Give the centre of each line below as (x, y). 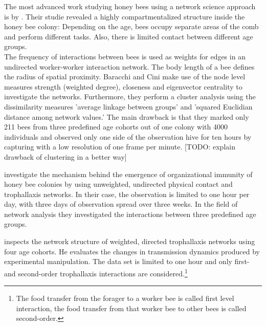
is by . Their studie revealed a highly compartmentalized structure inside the (125, 16)
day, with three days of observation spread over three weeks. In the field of (121, 204)
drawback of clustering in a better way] (65, 156)
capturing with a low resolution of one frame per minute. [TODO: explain (120, 147)
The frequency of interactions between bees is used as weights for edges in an (125, 56)
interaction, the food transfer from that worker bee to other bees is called (131, 308)
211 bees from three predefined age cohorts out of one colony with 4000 (116, 127)
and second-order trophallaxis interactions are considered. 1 (96, 272)
